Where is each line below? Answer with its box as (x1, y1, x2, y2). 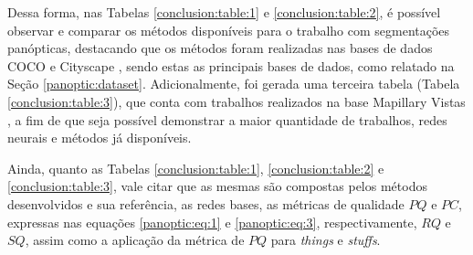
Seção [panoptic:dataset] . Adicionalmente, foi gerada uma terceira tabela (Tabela (7, 74, 460, 93)
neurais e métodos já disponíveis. (7, 128, 192, 147)
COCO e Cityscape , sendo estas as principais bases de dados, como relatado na (7, 56, 455, 75)
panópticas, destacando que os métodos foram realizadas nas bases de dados (7, 38, 433, 58)
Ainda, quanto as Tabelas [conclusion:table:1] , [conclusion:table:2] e (7, 158, 384, 177)
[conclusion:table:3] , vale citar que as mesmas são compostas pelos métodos (7, 176, 427, 196)
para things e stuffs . (270, 230, 381, 250)
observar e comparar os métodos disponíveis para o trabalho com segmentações (7, 20, 450, 39)
